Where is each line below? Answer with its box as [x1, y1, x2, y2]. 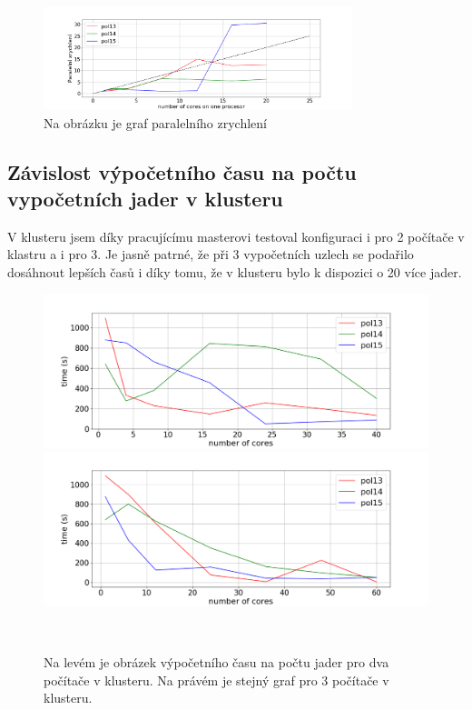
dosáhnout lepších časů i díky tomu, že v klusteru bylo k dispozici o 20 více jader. [7, 262, 462, 281]
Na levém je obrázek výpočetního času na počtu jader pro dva [44, 652, 389, 671]
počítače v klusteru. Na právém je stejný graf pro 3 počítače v [44, 670, 389, 689]
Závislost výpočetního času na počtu [7, 157, 357, 185]
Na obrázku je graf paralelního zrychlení [44, 113, 267, 132]
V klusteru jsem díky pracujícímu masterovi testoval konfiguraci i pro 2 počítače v [7, 226, 465, 245]
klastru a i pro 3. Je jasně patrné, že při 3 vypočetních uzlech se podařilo [7, 245, 414, 264]
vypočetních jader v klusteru [7, 184, 283, 212]
